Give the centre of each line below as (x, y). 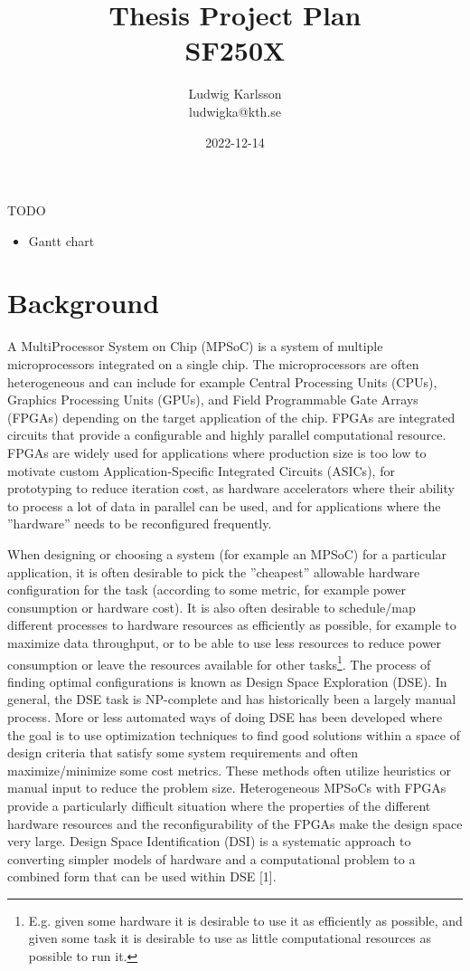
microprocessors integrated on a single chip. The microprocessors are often (213, 364)
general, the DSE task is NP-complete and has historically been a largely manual (232, 699)
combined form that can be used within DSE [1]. (142, 876)
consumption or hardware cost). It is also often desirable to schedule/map (211, 607)
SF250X (235, 50)
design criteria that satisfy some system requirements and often (183, 752)
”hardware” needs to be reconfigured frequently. (140, 524)
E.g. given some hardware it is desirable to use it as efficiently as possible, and (245, 920)
